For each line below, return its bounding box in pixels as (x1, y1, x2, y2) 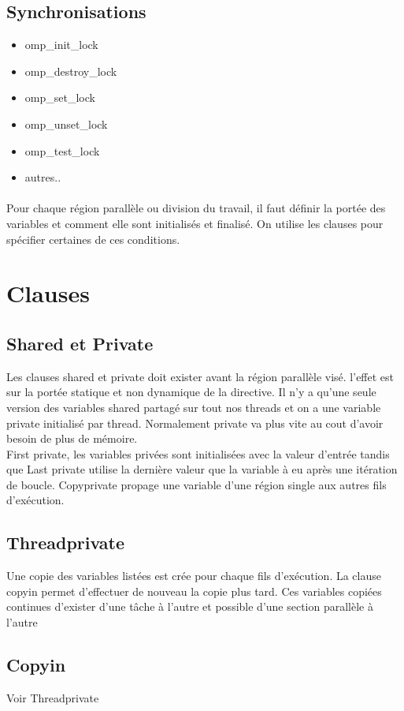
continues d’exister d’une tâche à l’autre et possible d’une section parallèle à (6, 598, 373, 615)
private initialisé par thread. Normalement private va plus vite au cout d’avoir (6, 414, 384, 431)
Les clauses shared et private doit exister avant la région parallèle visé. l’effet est (6, 368, 395, 384)
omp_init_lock (24, 36, 98, 53)
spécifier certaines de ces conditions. (6, 230, 180, 247)
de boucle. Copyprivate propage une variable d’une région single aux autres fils (6, 476, 387, 492)
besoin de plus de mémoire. (6, 430, 138, 447)
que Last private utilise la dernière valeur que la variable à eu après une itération (6, 461, 398, 477)
